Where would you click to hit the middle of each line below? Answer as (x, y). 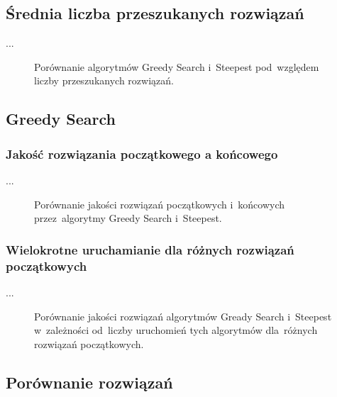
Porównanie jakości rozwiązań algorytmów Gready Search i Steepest (183, 316)
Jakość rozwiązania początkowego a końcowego (142, 153)
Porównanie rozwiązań (89, 382)
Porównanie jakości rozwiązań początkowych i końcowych (160, 204)
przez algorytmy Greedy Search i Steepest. (128, 218)
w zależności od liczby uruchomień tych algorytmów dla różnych (176, 330)
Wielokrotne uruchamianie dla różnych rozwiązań (150, 249)
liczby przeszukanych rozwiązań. (104, 80)
